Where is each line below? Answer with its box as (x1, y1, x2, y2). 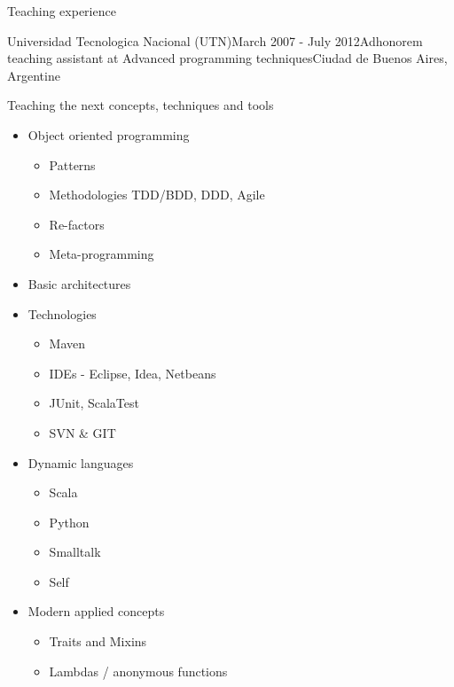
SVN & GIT (49, 423, 116, 441)
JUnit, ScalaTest (49, 394, 139, 412)
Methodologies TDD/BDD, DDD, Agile (49, 185, 265, 204)
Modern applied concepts (27, 602, 165, 621)
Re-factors (49, 215, 105, 233)
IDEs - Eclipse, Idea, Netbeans (49, 363, 216, 382)
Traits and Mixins (49, 632, 147, 651)
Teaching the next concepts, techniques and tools (7, 96, 274, 114)
